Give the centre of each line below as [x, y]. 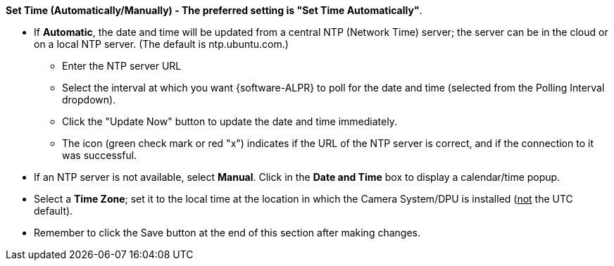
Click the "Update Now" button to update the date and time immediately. [230, 121]
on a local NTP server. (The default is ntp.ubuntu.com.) [161, 44]
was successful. [100, 155]
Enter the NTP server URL [122, 66]
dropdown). [89, 100]
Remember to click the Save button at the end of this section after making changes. [227, 233]
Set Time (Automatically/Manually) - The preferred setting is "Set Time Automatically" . [214, 10]
